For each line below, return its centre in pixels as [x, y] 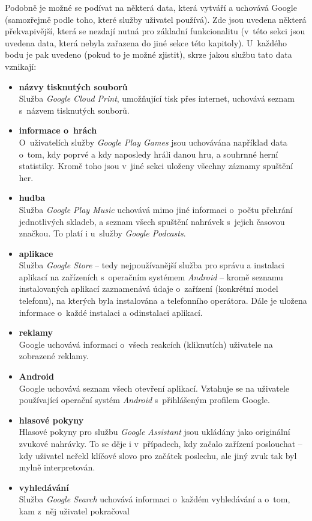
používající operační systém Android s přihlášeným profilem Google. [144, 400]
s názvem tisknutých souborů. [74, 110]
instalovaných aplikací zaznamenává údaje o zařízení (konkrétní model [148, 288]
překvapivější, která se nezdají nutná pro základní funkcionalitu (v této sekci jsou [155, 31]
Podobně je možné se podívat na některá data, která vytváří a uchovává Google [151, 7]
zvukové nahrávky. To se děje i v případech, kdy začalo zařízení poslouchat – [160, 443]
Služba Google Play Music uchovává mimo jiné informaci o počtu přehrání [156, 209]
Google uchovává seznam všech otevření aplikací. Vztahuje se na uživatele [154, 388]
